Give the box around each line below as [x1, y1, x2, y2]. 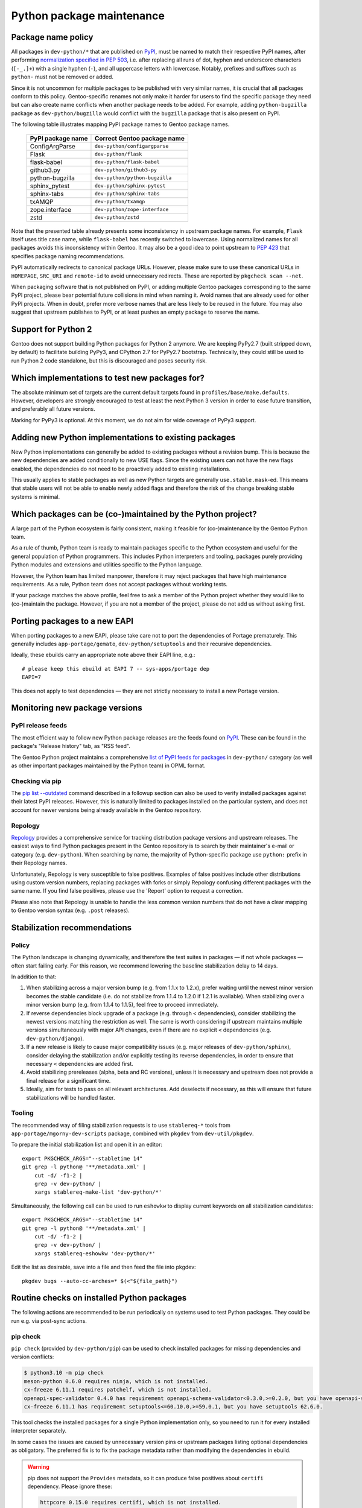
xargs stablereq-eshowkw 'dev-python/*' [34, 1250, 156, 1257]
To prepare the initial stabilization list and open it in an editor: [11, 1141, 163, 1148]
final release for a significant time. [26, 1077, 111, 1084]
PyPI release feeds [11, 721, 68, 730]
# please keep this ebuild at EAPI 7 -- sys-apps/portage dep [22, 665, 210, 672]
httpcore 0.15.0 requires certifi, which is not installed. [40, 1499, 222, 1506]
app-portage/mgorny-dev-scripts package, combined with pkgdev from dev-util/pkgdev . [11, 1130, 254, 1137]
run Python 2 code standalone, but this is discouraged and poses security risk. [11, 356, 208, 364]
